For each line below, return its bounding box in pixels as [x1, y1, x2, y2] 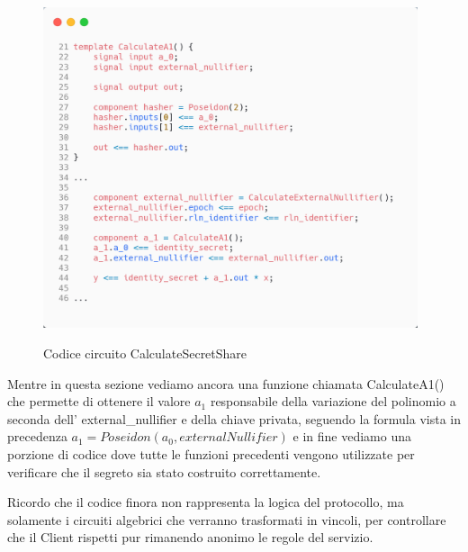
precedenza [7, 427, 67, 446]
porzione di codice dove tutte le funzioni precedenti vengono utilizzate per [7, 445, 415, 464]
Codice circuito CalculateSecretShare [43, 344, 247, 363]
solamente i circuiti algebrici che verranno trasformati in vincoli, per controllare [7, 510, 446, 529]
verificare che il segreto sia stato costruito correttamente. [7, 462, 321, 481]
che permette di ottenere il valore [7, 392, 191, 411]
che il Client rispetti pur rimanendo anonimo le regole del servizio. [7, 528, 373, 547]
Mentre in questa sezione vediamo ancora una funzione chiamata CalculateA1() [7, 374, 445, 393]
